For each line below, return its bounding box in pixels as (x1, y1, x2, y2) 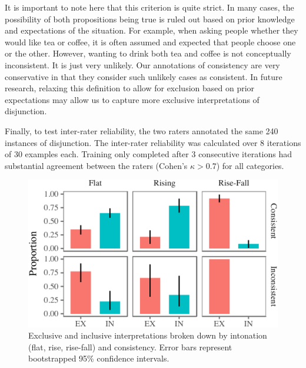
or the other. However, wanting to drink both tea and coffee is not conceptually (5, 47, 291, 59)
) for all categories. (216, 159, 284, 171)
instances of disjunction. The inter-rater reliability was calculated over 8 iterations (5, 136, 301, 148)
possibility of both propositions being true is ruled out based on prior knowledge (5, 12, 295, 25)
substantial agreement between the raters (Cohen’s (5, 159, 188, 171)
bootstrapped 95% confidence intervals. (28, 352, 169, 364)
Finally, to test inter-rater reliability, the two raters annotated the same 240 (5, 124, 278, 137)
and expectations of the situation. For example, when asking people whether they (5, 24, 298, 37)
